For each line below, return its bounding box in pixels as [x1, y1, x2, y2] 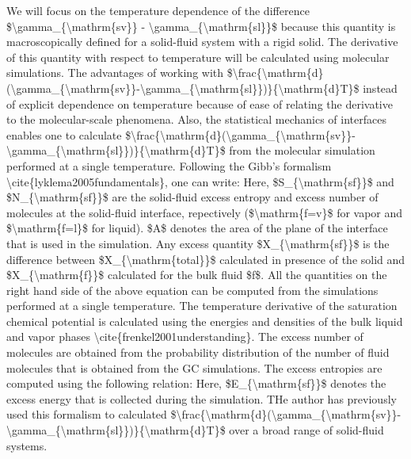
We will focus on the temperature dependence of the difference [6, 2, 310, 18]
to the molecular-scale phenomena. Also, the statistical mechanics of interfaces [6, 111, 386, 128]
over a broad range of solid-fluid [229, 422, 384, 438]
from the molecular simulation [229, 142, 375, 159]
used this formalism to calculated [6, 406, 167, 423]
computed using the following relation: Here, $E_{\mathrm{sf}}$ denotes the [6, 375, 386, 392]
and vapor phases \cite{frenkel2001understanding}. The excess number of [6, 328, 363, 345]
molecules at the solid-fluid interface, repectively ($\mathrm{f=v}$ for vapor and [6, 204, 403, 220]
